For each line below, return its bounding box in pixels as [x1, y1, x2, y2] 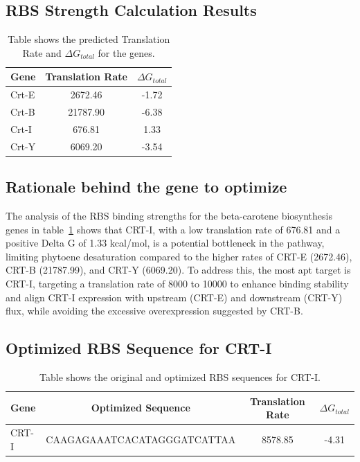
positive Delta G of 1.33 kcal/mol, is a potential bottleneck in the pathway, [6, 236, 325, 250]
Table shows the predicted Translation [8, 32, 170, 46]
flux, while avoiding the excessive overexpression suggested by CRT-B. [6, 303, 303, 318]
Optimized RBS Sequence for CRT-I [6, 337, 272, 359]
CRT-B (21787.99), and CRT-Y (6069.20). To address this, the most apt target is [6, 263, 351, 277]
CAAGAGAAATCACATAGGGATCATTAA [46, 432, 236, 446]
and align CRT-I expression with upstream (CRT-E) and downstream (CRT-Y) [6, 290, 343, 304]
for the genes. [98, 45, 155, 60]
